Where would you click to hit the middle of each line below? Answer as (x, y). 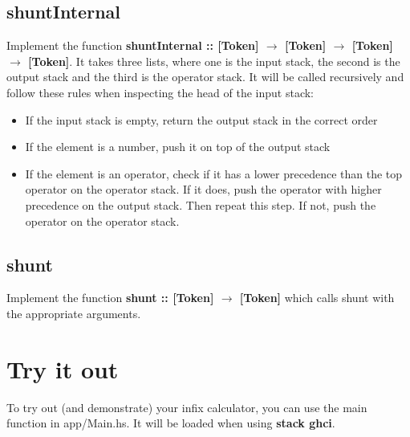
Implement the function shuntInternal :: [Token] (133, 45)
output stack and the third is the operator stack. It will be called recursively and (205, 77)
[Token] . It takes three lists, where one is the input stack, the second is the (214, 61)
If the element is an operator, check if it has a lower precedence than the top (214, 173)
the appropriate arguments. (74, 313)
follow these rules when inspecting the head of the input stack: (160, 92)
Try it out (63, 368)
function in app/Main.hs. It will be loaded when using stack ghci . (171, 423)
